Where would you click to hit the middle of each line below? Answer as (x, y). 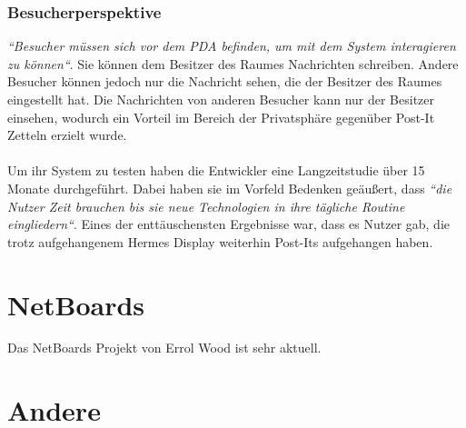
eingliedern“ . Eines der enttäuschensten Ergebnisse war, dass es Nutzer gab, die (229, 224)
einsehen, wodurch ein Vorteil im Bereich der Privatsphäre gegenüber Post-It (221, 117)
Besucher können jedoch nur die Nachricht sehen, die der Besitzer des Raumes (225, 81)
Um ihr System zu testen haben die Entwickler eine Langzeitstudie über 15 (216, 170)
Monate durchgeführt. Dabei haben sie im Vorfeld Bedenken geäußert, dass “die (230, 188)
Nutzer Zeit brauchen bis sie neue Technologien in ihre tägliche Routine (206, 206)
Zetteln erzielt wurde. (67, 135)
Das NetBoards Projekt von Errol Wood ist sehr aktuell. (164, 348)
